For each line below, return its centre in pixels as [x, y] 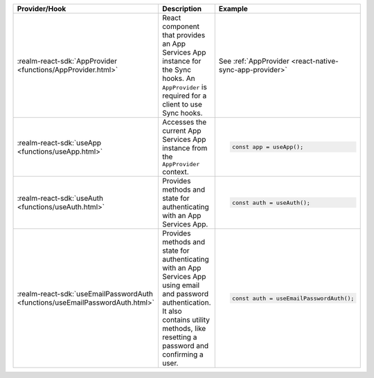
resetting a [179, 337]
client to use [182, 104]
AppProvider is [184, 87]
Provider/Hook [42, 9]
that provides [184, 35]
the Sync [177, 70]
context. [176, 172]
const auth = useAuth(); [271, 202]
